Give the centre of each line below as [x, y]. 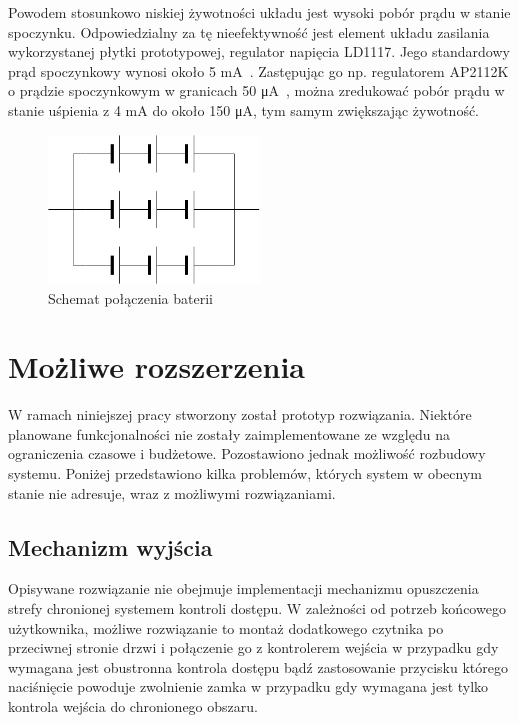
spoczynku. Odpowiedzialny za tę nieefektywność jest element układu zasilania [249, 31]
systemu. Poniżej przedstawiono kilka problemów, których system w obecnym [245, 473]
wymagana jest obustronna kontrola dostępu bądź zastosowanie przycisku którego [258, 666]
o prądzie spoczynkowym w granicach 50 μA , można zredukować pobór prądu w [256, 90]
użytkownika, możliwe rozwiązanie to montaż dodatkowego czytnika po [226, 627]
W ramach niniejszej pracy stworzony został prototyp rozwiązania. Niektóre [240, 414]
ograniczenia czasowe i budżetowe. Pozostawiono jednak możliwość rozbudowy [247, 453]
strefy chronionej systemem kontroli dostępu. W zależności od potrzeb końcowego [257, 608]
